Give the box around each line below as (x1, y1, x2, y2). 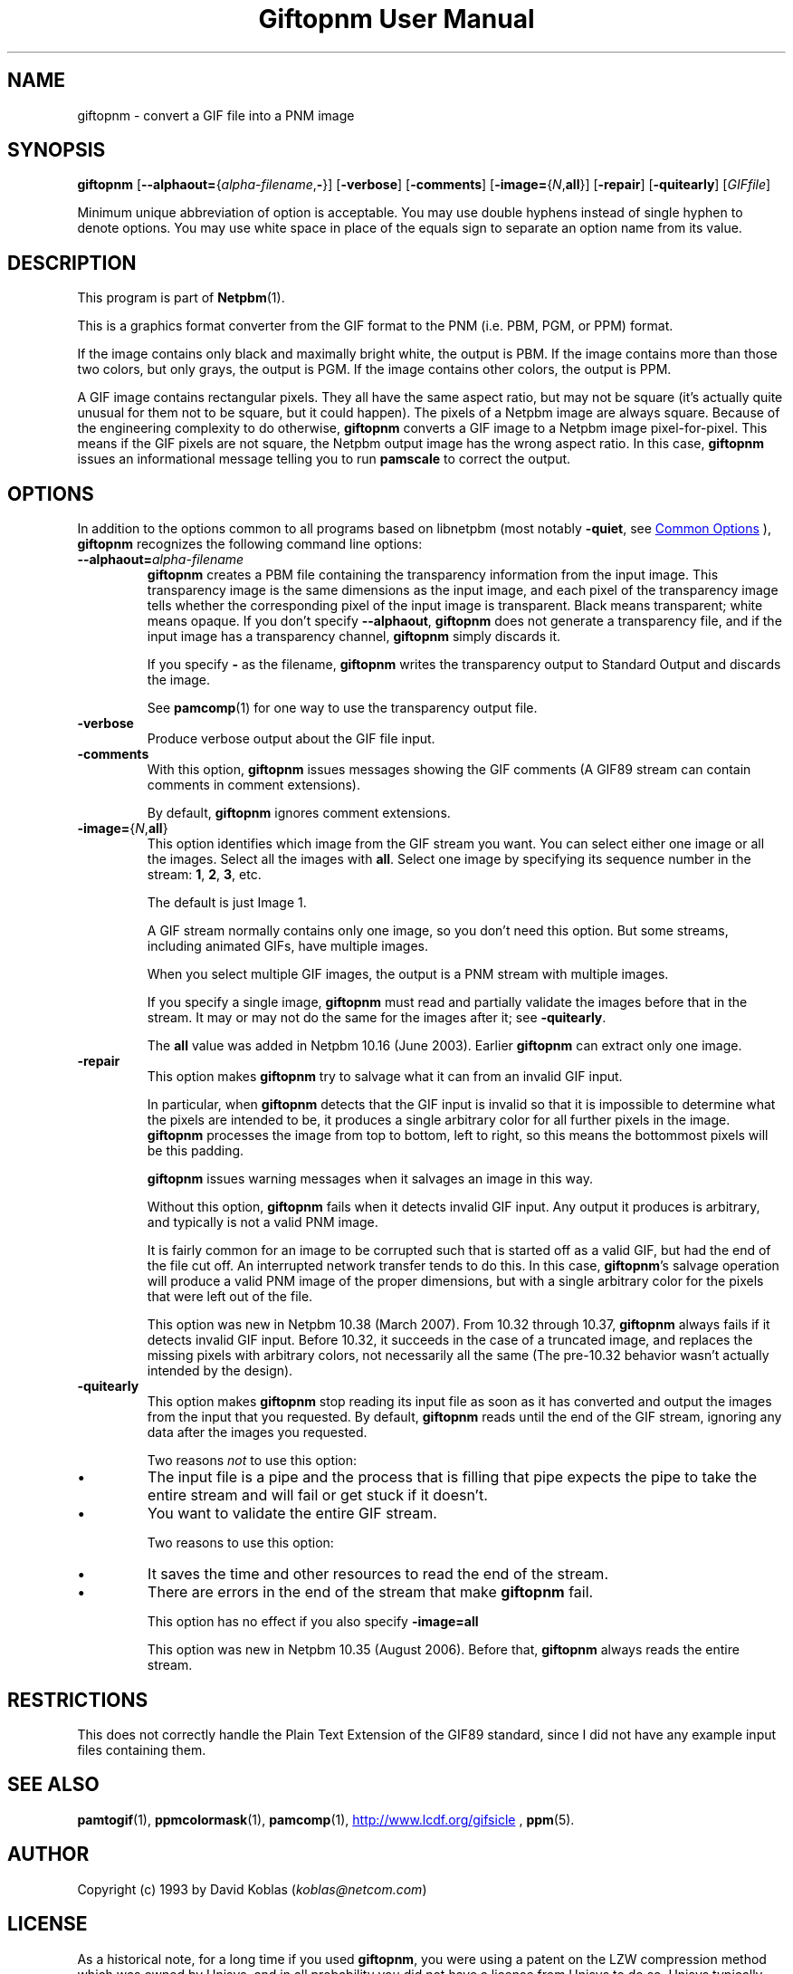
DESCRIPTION (7, 251, 137, 274)
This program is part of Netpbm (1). (77, 290, 285, 306)
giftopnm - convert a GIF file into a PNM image (77, 107, 355, 123)
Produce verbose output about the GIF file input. (147, 731, 435, 747)
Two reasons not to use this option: (147, 1452, 358, 1469)
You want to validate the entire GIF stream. (148, 1504, 437, 1523)
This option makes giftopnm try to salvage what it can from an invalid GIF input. (147, 1068, 623, 1085)
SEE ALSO (7, 1773, 100, 1797)
